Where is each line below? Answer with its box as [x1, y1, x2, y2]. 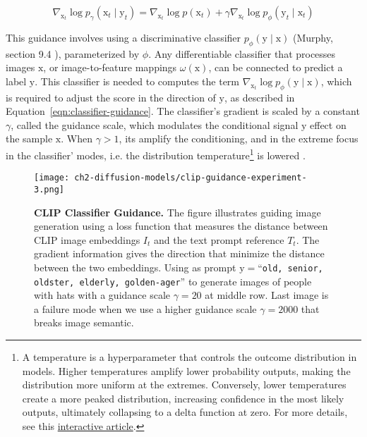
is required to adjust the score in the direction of [6, 90, 216, 104]
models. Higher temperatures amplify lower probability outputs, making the [22, 363, 351, 378]
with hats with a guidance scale [34, 288, 171, 302]
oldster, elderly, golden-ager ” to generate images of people [34, 273, 312, 288]
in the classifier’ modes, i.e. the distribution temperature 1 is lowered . [6, 145, 306, 162]
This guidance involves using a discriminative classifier [6, 30, 241, 44]
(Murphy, [292, 30, 333, 44]
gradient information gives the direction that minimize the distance [34, 246, 325, 261]
